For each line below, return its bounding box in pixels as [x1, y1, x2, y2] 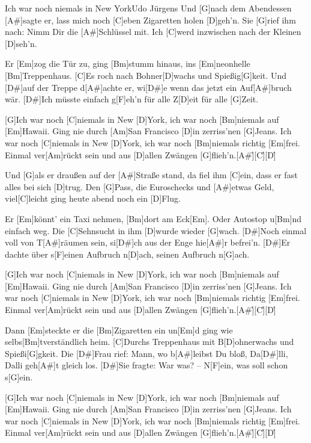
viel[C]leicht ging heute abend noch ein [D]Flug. [5, 192, 181, 205]
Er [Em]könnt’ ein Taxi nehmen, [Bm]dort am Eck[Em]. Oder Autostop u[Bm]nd [5, 212, 302, 225]
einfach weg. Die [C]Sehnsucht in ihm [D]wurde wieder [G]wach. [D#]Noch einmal [5, 224, 307, 237]
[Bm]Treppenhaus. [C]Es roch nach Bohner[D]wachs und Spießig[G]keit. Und [5, 69, 287, 81]
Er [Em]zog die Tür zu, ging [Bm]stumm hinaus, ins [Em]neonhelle [5, 57, 250, 70]
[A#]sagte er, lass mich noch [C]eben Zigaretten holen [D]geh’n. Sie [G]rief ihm [5, 13, 296, 26]
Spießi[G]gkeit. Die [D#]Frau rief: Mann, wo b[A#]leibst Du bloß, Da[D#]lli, [5, 347, 288, 359]
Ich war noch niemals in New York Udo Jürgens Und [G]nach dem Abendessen [5, 2, 292, 14]
